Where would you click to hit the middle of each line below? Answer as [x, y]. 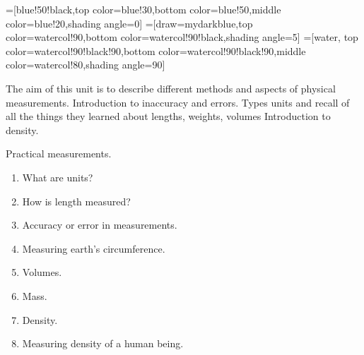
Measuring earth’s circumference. [94, 248]
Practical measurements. [59, 154]
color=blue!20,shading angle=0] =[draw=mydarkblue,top [129, 23]
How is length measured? [76, 201]
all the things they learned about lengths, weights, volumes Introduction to [168, 116]
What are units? [58, 177]
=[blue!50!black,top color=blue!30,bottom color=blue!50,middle [143, 9]
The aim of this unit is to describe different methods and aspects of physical [171, 88]
